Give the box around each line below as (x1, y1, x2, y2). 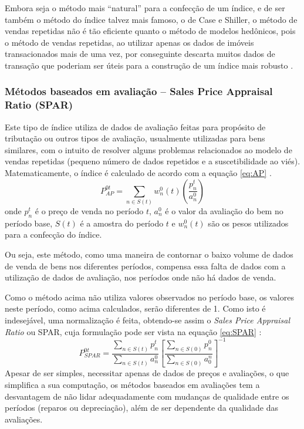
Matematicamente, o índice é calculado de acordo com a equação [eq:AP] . (5, 167, 272, 179)
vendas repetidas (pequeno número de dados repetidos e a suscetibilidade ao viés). (5, 155, 300, 167)
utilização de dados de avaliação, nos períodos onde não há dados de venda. (5, 271, 276, 283)
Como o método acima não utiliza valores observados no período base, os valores (5, 290, 294, 303)
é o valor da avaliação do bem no (165, 205, 283, 217)
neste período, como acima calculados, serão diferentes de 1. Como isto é (5, 302, 266, 315)
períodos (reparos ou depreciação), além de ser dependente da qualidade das (5, 401, 279, 414)
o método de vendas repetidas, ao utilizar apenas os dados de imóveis (5, 36, 254, 48)
